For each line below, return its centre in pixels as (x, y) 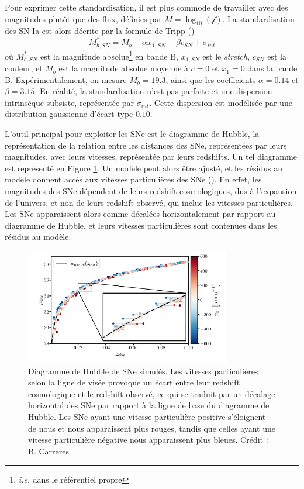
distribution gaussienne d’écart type (69, 114)
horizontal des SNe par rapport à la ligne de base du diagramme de (149, 405)
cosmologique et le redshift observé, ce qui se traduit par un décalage (152, 393)
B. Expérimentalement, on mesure (66, 79)
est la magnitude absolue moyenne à (123, 68)
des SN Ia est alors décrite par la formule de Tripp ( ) (100, 31)
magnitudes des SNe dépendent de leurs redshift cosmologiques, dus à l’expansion (151, 190)
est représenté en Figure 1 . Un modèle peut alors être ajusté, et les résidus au (144, 168)
